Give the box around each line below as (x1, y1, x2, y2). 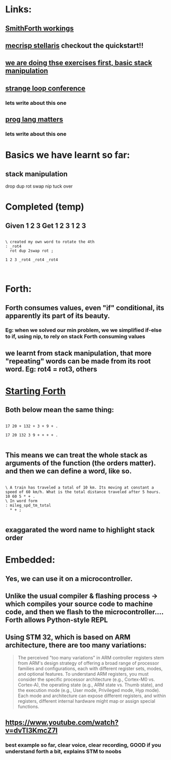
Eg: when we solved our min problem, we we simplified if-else (5, 327, 162, 334)
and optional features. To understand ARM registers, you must (17, 671, 149, 677)
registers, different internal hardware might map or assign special (17, 698, 156, 704)
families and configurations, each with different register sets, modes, (17, 665, 163, 672)
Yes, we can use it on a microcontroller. (5, 574, 133, 583)
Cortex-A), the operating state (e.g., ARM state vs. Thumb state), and (17, 681, 163, 688)
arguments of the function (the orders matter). (5, 459, 156, 468)
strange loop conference (5, 84, 86, 93)
